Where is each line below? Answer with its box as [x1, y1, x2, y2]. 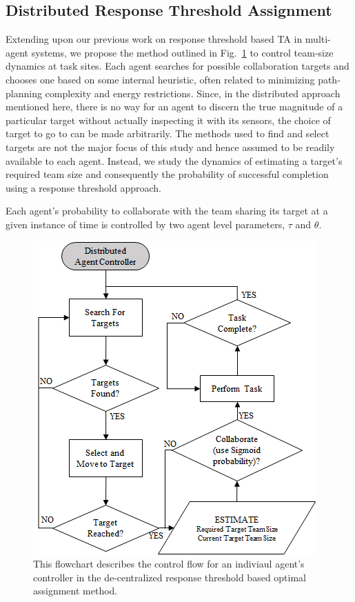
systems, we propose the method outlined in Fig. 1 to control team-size [31, 45, 334, 59]
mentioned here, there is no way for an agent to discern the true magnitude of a [6, 99, 343, 114]
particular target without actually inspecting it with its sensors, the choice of [6, 112, 331, 127]
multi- [305, 32, 331, 46]
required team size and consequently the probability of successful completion [6, 167, 329, 181]
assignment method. [33, 583, 118, 598]
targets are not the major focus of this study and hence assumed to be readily [6, 139, 335, 154]
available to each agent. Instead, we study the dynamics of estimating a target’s [6, 153, 343, 168]
